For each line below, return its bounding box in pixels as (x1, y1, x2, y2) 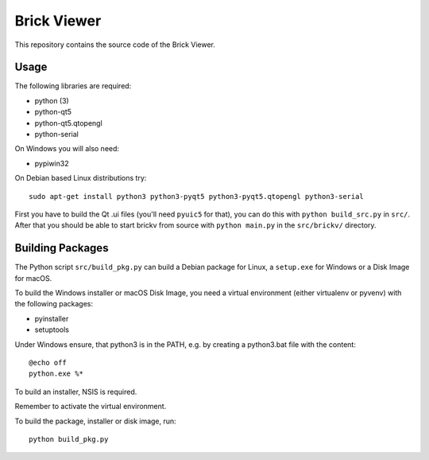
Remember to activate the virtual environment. (14, 402, 167, 411)
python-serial (34, 130, 79, 139)
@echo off (29, 358, 67, 367)
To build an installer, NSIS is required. (14, 387, 137, 396)
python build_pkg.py (29, 435, 109, 443)
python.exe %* (29, 369, 83, 378)
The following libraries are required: (14, 81, 132, 91)
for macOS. (14, 273, 52, 283)
